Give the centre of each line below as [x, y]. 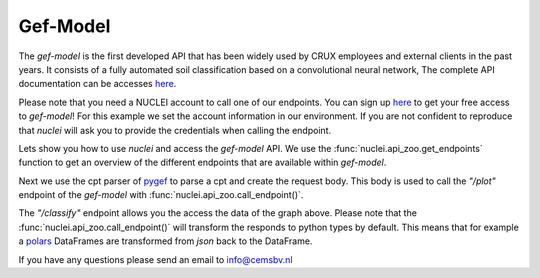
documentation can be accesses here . [97, 84]
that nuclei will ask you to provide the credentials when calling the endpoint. [175, 130]
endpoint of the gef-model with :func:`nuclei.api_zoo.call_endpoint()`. [161, 195]
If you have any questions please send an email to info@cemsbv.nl [156, 259]
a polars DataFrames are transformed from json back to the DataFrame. [165, 241]
